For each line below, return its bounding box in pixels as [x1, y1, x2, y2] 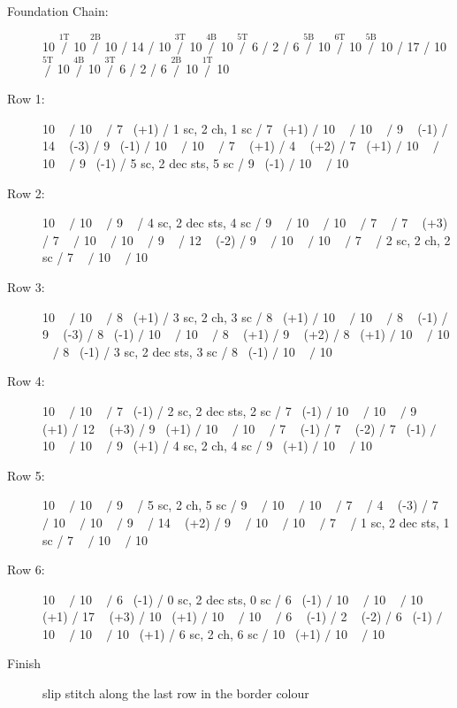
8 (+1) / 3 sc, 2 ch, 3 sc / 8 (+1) [116, 307, 308, 326]
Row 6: [7, 560, 45, 579]
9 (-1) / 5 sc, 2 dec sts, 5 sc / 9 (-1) [79, 154, 285, 172]
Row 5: [7, 466, 45, 484]
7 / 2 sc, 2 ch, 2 [354, 230, 451, 249]
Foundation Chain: [7, 2, 109, 19]
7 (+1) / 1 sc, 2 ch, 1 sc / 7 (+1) [116, 119, 308, 137]
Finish [7, 654, 42, 673]
